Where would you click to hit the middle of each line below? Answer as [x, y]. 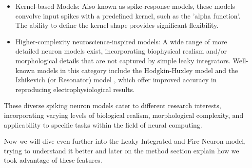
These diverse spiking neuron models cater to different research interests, [113, 105]
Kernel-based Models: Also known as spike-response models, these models [125, 6]
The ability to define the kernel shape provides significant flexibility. [117, 25]
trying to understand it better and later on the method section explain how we [122, 150]
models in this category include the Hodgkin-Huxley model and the [138, 70]
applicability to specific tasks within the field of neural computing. [103, 124]
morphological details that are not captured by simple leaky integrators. [123, 60]
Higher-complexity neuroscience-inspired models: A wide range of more [121, 41]
